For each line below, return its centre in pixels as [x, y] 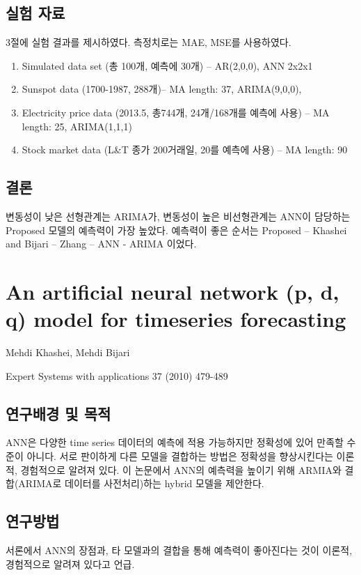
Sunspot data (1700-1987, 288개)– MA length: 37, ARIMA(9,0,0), [162, 89]
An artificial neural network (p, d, [173, 291]
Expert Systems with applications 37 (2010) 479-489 [117, 375]
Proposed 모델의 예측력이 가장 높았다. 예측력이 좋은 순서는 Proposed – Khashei [176, 230]
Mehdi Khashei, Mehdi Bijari [68, 352]
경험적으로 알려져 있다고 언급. [70, 563]
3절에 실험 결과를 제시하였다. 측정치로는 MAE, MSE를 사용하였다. [149, 42]
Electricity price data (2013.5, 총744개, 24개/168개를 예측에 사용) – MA [176, 112]
